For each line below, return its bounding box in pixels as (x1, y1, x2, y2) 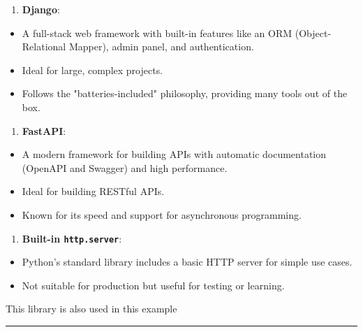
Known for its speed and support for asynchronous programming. (22, 207, 302, 222)
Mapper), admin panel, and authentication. (68, 39, 254, 54)
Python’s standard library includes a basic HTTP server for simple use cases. (22, 254, 353, 269)
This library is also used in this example (6, 301, 177, 316)
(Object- (295, 25, 332, 40)
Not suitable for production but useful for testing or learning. (22, 277, 285, 292)
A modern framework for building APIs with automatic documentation (22, 147, 327, 161)
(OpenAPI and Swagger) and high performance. (22, 160, 228, 175)
